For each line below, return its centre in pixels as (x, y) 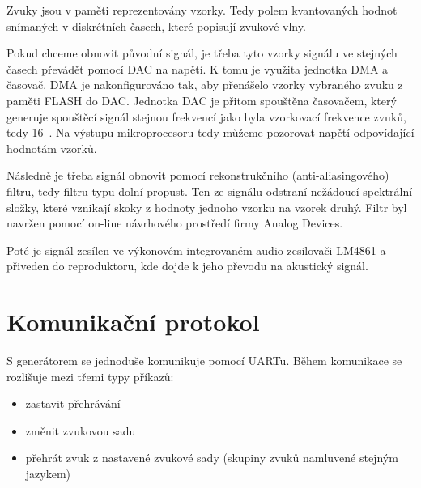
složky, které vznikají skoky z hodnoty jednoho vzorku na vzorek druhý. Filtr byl (207, 207)
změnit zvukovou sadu (81, 430)
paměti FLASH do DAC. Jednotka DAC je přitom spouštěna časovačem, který (202, 100)
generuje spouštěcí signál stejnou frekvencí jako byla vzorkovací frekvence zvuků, (206, 116)
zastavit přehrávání (73, 403)
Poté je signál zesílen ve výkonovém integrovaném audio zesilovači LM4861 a (196, 250)
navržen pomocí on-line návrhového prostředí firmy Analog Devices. (175, 223)
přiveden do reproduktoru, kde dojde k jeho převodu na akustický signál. (187, 266)
